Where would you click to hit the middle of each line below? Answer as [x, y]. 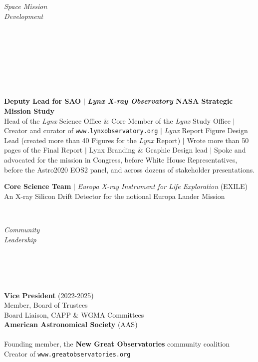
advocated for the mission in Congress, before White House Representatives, [121, 159]
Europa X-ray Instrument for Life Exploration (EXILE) [162, 186]
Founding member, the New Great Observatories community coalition [117, 344]
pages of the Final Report [43, 150]
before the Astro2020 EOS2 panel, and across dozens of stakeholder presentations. [129, 169]
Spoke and [230, 150]
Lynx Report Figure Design [206, 130]
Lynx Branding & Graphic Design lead [148, 150]
